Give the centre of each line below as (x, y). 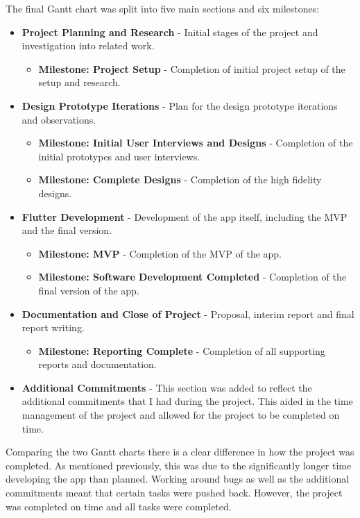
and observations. (59, 119)
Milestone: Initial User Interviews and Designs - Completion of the (196, 143)
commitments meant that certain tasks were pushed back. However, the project (174, 493)
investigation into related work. (88, 45)
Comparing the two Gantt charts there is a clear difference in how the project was (180, 452)
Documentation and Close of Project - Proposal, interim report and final (188, 314)
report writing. (53, 327)
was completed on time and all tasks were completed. (119, 506)
